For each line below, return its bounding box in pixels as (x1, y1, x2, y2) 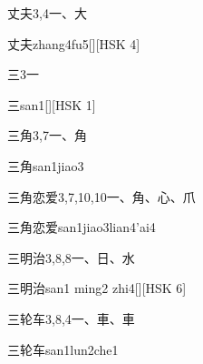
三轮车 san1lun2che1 (7, 339, 119, 359)
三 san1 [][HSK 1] (7, 95, 96, 114)
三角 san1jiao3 (7, 156, 84, 175)
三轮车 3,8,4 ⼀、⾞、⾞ (7, 308, 135, 328)
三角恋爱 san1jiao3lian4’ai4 (7, 217, 156, 237)
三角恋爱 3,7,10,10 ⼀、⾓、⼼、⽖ (7, 187, 196, 206)
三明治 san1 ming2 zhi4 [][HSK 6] (7, 278, 187, 298)
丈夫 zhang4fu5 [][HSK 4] (7, 34, 140, 53)
